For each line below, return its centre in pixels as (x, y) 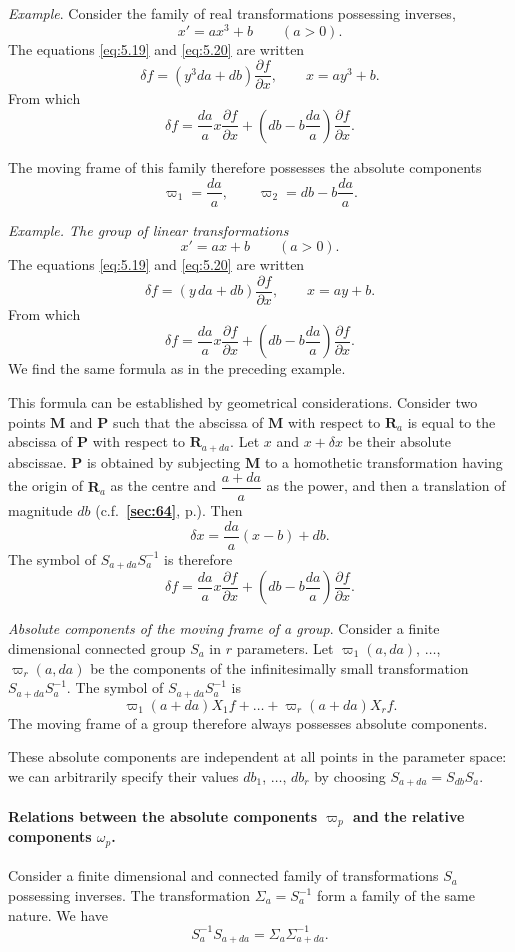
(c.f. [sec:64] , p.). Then (169, 510)
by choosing (350, 775)
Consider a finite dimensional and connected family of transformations (223, 875)
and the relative (408, 815)
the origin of (46, 485)
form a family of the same (395, 895)
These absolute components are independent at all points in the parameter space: (257, 756)
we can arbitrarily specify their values (123, 775)
